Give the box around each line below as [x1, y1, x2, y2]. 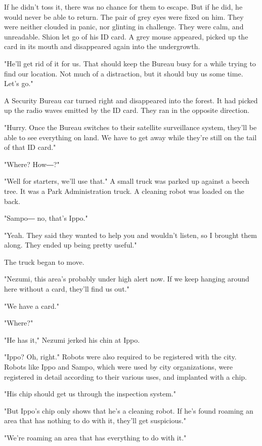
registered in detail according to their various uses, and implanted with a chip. [4, 371, 247, 382]
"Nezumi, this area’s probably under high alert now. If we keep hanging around [4, 273, 249, 284]
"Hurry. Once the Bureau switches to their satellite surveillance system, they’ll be [4, 121, 257, 132]
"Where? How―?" [4, 158, 60, 169]
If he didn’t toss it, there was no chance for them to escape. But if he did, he [4, 2, 243, 12]
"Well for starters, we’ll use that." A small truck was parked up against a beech [4, 176, 249, 186]
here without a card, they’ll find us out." [4, 283, 129, 294]
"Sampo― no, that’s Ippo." [4, 213, 88, 223]
